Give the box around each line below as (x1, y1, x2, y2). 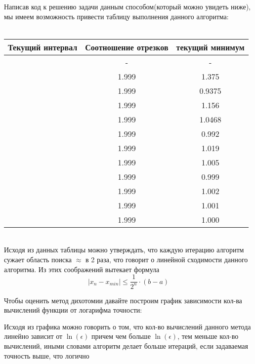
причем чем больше (91, 331, 151, 341)
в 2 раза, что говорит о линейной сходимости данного (85, 254, 248, 264)
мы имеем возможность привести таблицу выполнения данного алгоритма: (4, 11, 229, 21)
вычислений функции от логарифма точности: (4, 305, 142, 315)
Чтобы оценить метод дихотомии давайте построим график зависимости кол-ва (4, 295, 242, 305)
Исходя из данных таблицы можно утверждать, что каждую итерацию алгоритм (4, 244, 244, 255)
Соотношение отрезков (85, 41, 169, 53)
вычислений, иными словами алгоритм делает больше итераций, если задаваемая (4, 340, 248, 351)
